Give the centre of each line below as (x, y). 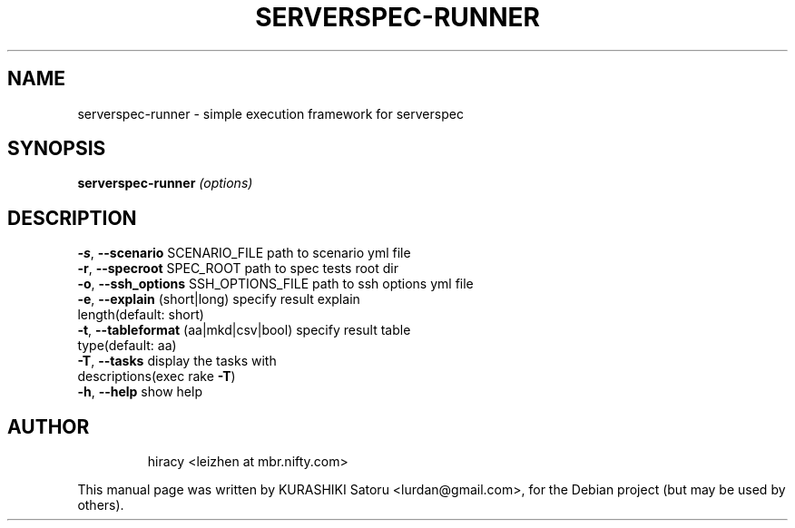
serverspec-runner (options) (165, 183)
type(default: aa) (127, 346)
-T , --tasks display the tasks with (177, 361)
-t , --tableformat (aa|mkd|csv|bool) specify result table (244, 330)
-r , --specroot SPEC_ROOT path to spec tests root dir (238, 269)
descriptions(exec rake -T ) (157, 376)
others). (101, 505)
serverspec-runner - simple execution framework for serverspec (270, 113)
